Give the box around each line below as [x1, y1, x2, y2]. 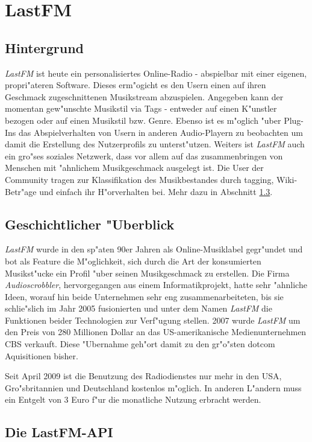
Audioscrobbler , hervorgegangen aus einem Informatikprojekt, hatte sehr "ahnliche [5, 278, 307, 291]
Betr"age [5, 185, 37, 197]
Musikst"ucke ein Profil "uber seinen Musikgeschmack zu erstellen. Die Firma [5, 266, 290, 279]
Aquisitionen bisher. [5, 349, 78, 362]
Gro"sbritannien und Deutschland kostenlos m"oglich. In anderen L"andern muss [5, 381, 302, 394]
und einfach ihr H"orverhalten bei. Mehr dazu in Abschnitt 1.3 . [39, 185, 273, 197]
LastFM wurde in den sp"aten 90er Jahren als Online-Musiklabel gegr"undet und [5, 243, 303, 255]
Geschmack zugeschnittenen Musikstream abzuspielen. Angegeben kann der [5, 90, 284, 103]
